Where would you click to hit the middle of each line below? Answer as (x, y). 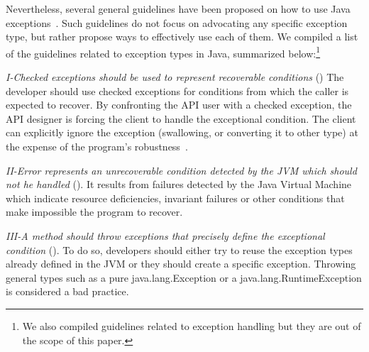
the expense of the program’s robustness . (97, 146)
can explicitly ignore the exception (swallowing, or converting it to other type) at (182, 132)
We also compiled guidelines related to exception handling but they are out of (192, 325)
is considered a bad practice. (67, 291)
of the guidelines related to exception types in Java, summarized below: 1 (163, 52)
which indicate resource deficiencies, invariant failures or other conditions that (175, 198)
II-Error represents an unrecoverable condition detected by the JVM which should (181, 170)
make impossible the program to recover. (94, 212)
